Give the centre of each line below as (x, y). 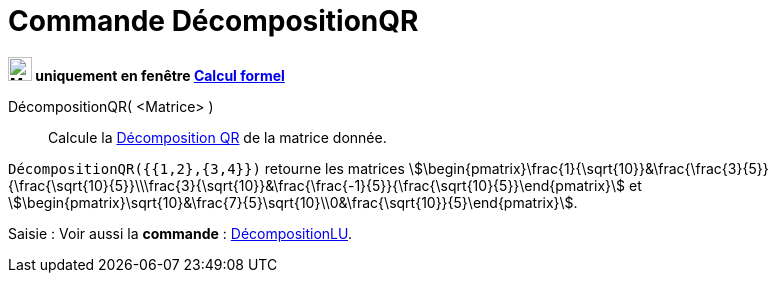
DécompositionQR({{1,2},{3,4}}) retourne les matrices (206, 168)
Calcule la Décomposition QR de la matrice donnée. (217, 137)
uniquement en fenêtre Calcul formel (160, 75)
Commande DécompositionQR (213, 21)
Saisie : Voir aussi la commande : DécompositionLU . (180, 233)
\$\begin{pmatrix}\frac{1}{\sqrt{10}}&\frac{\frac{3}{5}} (588, 168)
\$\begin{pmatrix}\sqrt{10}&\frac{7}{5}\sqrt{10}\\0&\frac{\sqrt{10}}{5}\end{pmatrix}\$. (293, 202)
